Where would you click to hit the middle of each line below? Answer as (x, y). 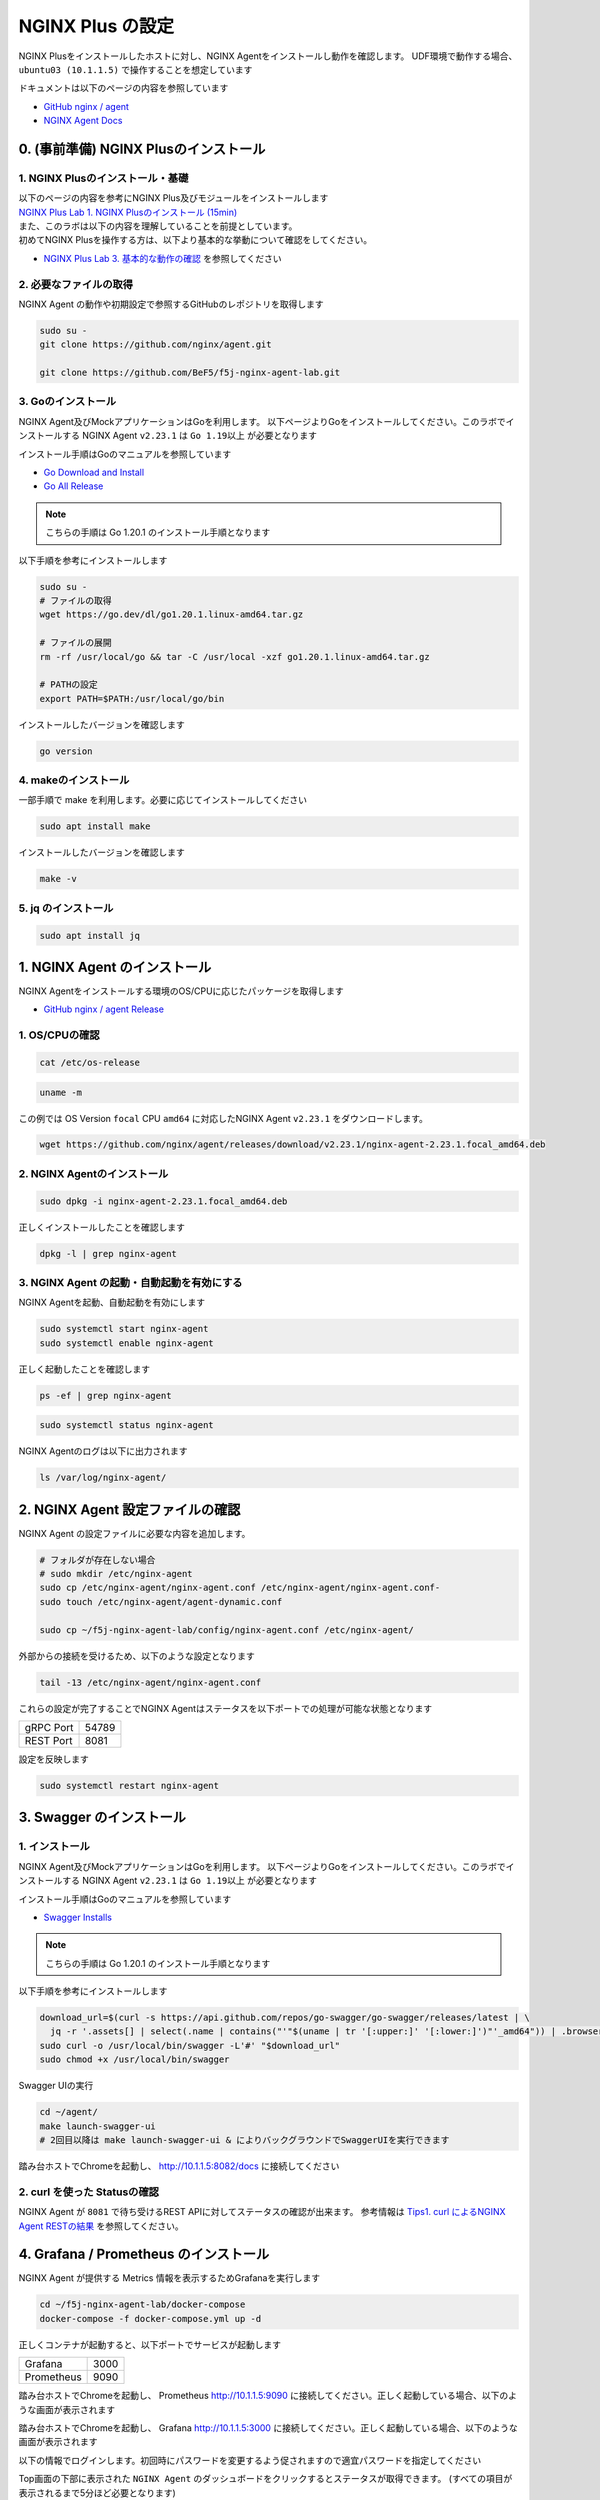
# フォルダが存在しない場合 (97, 1559)
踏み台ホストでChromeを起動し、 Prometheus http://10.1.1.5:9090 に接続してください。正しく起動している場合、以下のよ (267, 2396)
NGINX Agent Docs (83, 121)
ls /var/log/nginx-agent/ (103, 1478)
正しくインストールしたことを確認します (101, 1227)
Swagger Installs (77, 1917)
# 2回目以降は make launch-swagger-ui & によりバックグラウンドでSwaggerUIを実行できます (244, 2139)
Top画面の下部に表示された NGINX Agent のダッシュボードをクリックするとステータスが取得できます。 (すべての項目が (265, 2479)
